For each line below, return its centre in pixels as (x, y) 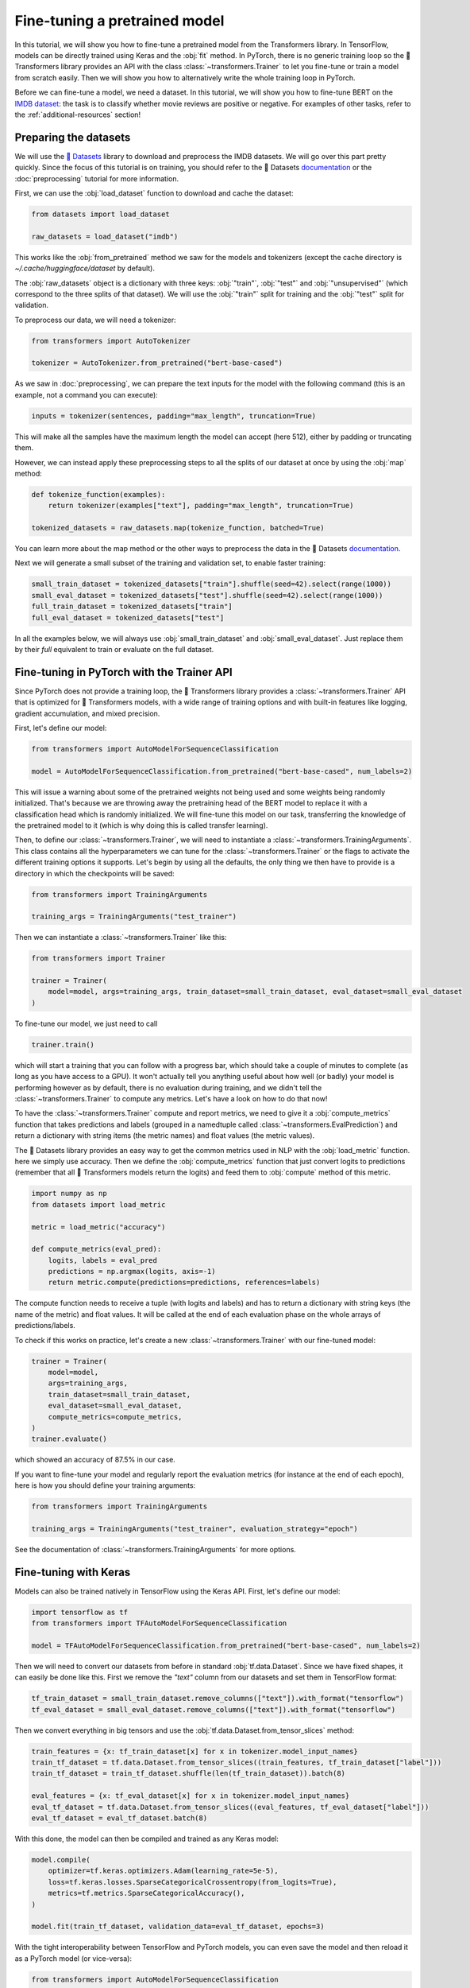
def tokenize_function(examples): (98, 494)
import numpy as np (69, 1194)
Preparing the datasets (73, 137)
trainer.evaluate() (69, 1439)
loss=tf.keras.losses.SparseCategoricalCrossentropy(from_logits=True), (193, 1882)
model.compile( (61, 1860)
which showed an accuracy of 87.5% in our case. (95, 1460)
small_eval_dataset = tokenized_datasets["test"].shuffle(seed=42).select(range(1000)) (207, 595)
